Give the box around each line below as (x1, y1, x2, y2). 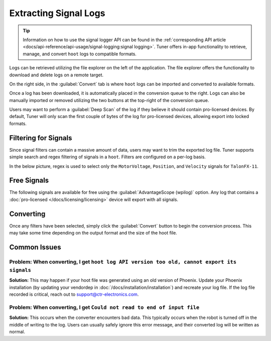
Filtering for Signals (9, 134, 72, 142)
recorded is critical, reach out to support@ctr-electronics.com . (9, 291, 139, 297)
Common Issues (9, 243, 61, 251)
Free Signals (9, 176, 49, 185)
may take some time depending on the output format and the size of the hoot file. (9, 230, 178, 236)
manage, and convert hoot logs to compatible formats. (23, 51, 137, 57)
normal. (9, 329, 25, 335)
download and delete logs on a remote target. (9, 72, 104, 78)
